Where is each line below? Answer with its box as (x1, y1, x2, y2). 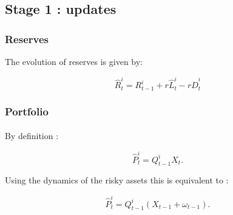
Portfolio (5, 103, 49, 118)
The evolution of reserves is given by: (5, 55, 143, 67)
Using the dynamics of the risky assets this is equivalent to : (5, 174, 229, 186)
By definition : (5, 129, 59, 142)
